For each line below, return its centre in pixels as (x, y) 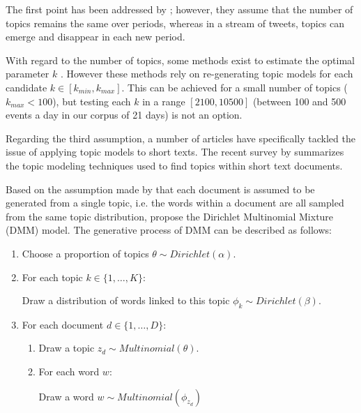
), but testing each (92, 101)
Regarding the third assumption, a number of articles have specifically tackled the (180, 138)
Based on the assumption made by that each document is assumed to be (160, 189)
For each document (63, 324)
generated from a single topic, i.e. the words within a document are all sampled (175, 203)
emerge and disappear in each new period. (95, 37)
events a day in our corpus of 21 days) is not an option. (124, 115)
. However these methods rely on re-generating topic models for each (207, 74)
